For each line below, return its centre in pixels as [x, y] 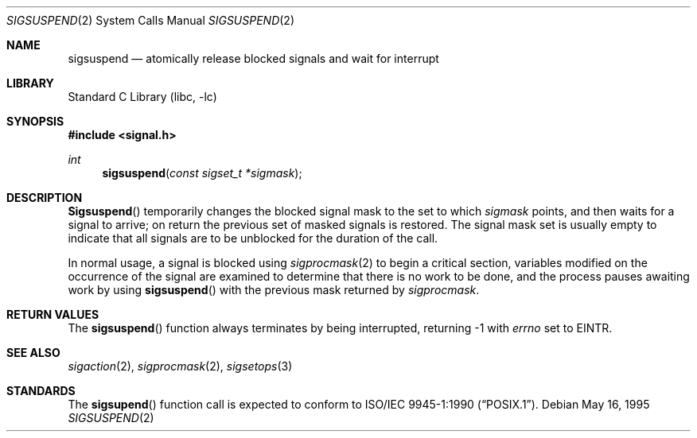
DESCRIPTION [45, 198]
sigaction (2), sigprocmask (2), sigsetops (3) [180, 366]
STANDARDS [41, 391]
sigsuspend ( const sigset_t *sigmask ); [202, 173]
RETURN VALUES [53, 314]
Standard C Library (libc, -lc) [142, 97]
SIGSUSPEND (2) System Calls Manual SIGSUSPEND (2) [151, 20]
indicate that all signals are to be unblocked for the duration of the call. [253, 238]
